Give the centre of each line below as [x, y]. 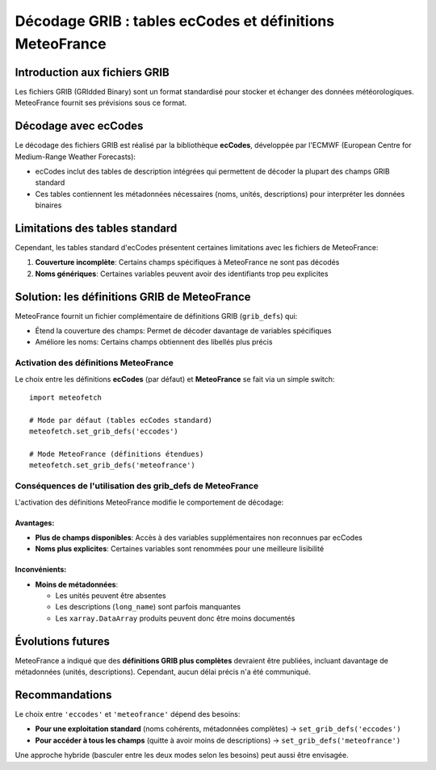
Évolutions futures [63, 641]
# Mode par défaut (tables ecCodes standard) [121, 420]
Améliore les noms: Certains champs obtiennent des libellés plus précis [154, 342]
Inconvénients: [41, 570]
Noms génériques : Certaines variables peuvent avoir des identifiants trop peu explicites [182, 274]
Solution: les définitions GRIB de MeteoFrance [133, 297]
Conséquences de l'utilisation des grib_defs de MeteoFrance [136, 486]
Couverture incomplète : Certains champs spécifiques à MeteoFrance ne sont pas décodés [187, 262]
